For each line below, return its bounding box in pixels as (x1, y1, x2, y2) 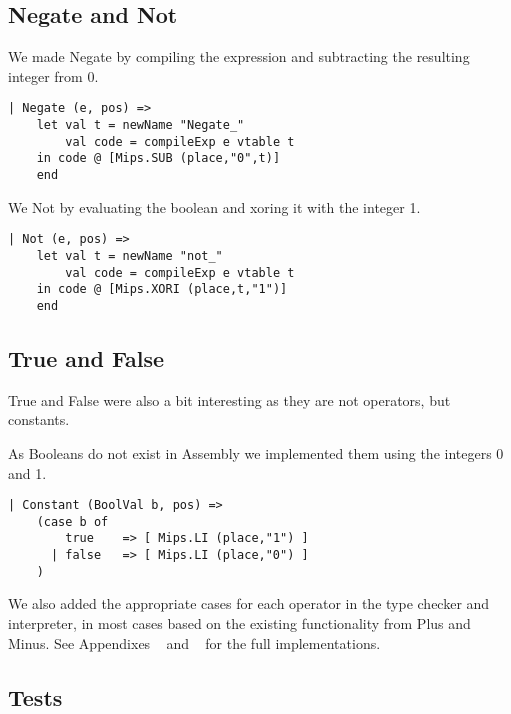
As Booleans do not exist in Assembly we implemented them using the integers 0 (8, 442, 504, 463)
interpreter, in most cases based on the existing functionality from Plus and (8, 613, 471, 633)
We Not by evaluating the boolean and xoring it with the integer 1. (8, 196, 421, 217)
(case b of (36, 514, 109, 529)
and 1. (8, 462, 47, 483)
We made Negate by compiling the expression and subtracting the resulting (8, 46, 470, 67)
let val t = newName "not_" (36, 248, 223, 263)
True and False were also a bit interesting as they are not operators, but (8, 389, 451, 410)
